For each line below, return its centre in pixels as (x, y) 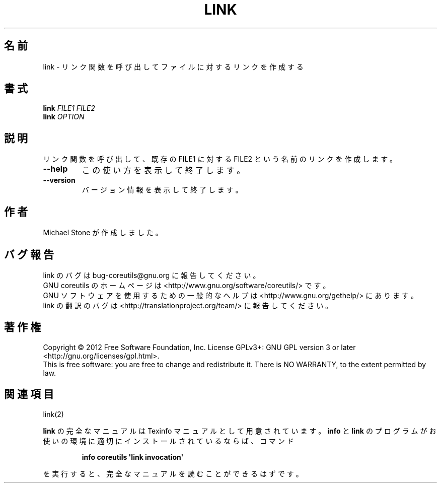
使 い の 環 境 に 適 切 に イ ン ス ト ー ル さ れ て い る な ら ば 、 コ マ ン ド (168, 441)
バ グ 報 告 (29, 254)
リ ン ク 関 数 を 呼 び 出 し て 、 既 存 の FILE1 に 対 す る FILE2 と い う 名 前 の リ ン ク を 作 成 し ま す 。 (220, 159)
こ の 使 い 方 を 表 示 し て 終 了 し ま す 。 (163, 170)
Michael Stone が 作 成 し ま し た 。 (103, 233)
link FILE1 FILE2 (69, 108)
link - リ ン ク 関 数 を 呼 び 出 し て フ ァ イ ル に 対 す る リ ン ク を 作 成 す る (173, 66)
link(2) (53, 414)
